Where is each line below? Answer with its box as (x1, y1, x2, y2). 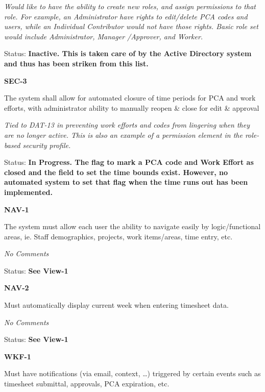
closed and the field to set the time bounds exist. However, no (4, 166, 228, 177)
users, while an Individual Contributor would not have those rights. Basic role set (4, 21, 258, 32)
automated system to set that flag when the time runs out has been (4, 177, 248, 187)
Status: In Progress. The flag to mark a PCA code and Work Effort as (4, 157, 254, 167)
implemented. (4, 186, 53, 197)
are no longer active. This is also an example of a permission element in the (4, 129, 243, 140)
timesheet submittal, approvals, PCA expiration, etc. (4, 378, 170, 389)
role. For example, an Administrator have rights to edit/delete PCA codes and (4, 11, 248, 21)
